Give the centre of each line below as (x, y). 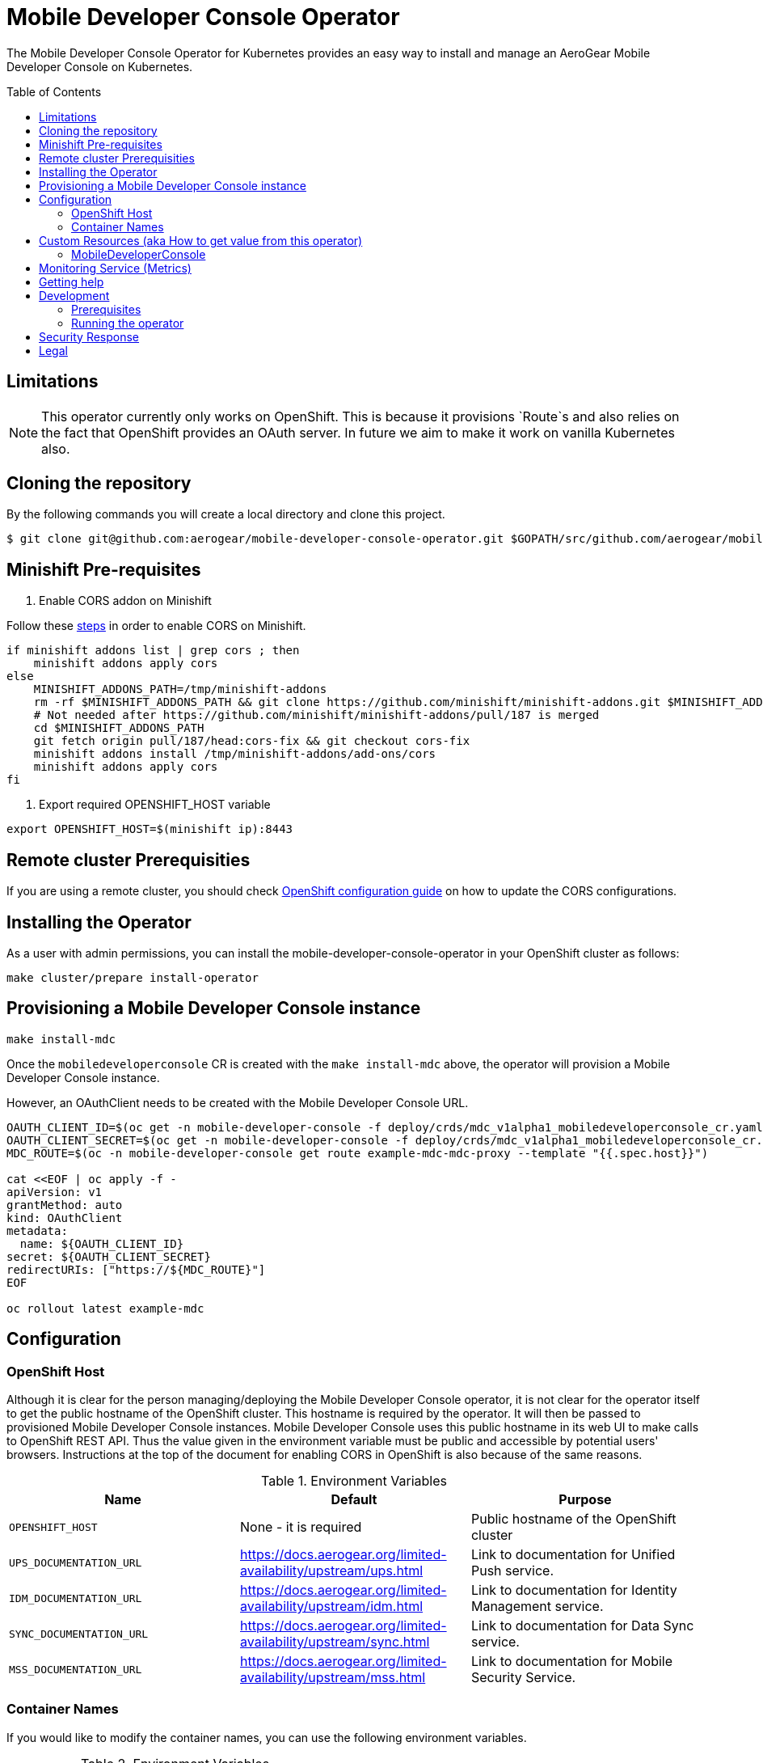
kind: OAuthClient (65, 1218)
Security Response (89, 336)
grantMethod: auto (65, 1205)
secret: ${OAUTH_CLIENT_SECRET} (109, 1256)
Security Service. (523, 1678)
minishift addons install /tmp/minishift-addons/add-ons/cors (235, 754)
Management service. (537, 1607)
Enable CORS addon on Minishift (125, 601)
